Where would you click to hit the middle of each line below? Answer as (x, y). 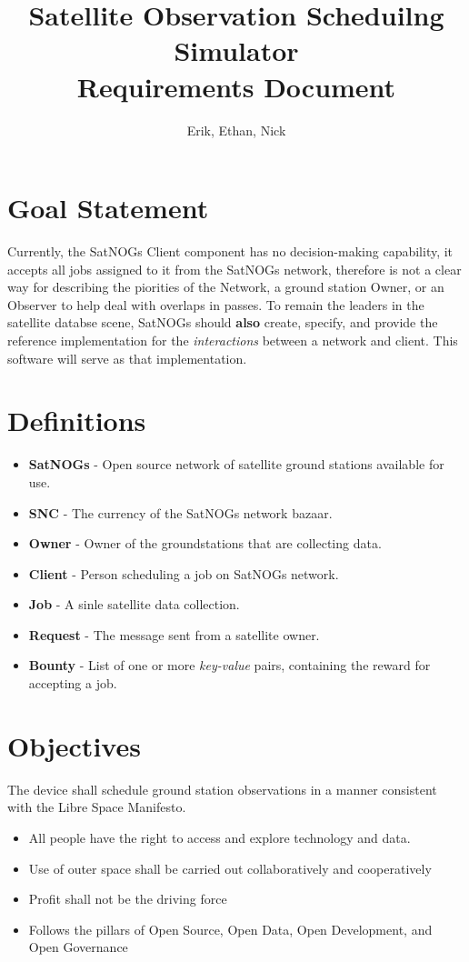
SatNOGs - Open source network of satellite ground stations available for (236, 464)
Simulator (236, 50)
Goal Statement (108, 208)
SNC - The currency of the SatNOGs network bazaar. (180, 512)
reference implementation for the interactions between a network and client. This (233, 340)
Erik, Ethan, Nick (236, 130)
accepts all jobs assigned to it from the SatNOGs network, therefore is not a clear (234, 269)
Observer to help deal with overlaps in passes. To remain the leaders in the (216, 304)
